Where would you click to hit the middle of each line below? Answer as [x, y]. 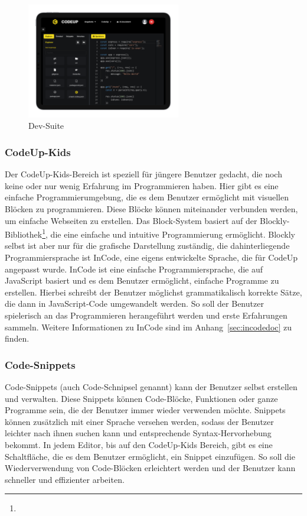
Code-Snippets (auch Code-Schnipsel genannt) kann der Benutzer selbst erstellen [151, 386]
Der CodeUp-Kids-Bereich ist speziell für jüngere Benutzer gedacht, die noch [143, 174]
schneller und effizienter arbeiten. [65, 479]
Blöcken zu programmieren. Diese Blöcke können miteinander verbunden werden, [151, 208]
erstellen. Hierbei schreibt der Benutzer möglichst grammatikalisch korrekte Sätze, [153, 292]
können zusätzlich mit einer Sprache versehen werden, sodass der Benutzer [139, 421]
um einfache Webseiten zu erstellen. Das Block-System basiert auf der [131, 220]
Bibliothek [24, 234]
